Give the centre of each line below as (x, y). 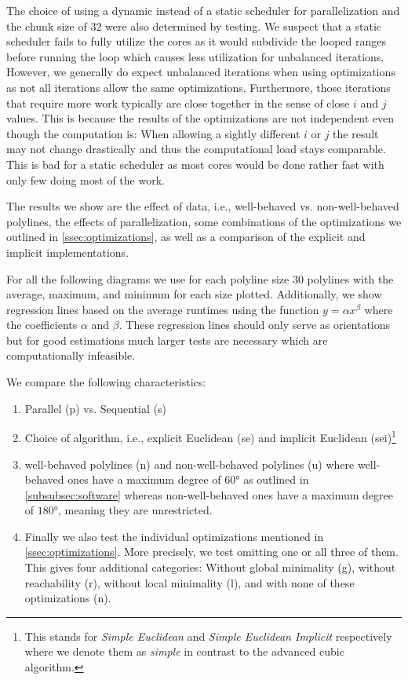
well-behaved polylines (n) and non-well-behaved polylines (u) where (189, 464)
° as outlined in (272, 479)
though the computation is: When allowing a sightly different (153, 133)
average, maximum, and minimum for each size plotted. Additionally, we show (194, 294)
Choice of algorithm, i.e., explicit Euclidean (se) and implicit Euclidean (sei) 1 (210, 436)
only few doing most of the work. (86, 179)
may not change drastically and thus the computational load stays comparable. (196, 149)
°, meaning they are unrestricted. (133, 510)
